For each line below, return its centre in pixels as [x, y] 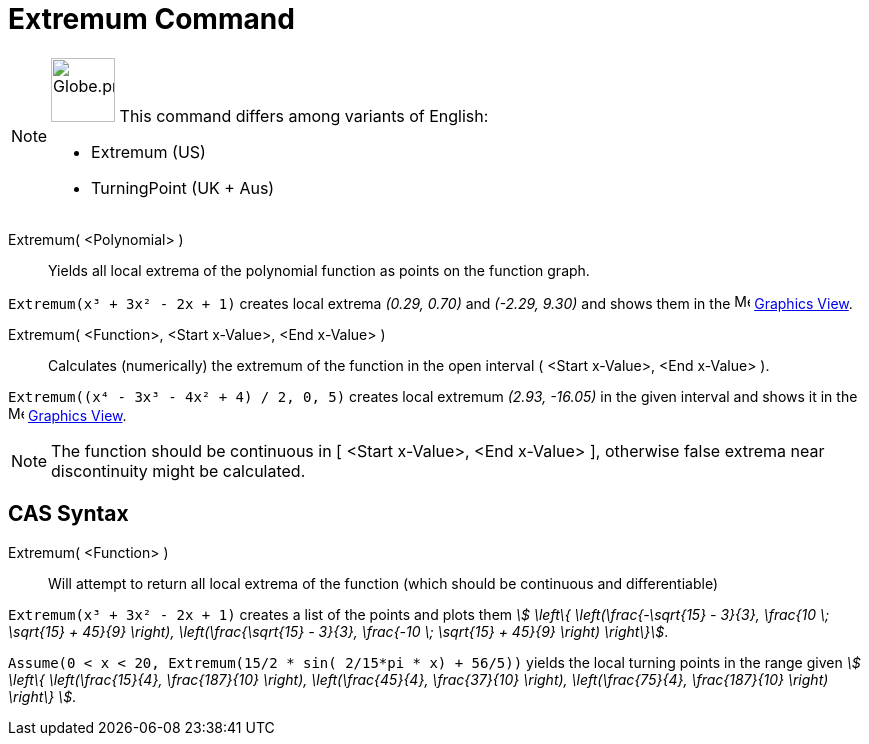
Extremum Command [151, 19]
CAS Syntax [68, 514]
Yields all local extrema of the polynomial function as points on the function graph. [319, 270]
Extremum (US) [148, 151]
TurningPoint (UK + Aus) [183, 187]
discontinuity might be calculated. [178, 470]
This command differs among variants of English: [304, 115]
